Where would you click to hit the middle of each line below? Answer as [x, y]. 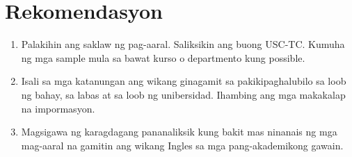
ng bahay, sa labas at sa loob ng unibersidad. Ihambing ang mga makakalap [183, 94]
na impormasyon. [58, 108]
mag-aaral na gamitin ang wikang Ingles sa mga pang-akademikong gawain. [182, 145]
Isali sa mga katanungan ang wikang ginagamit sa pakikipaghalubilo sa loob [184, 81]
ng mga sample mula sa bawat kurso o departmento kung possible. [163, 57]
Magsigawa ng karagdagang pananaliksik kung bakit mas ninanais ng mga [179, 132]
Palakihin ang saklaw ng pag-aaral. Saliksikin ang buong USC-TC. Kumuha [183, 44]
